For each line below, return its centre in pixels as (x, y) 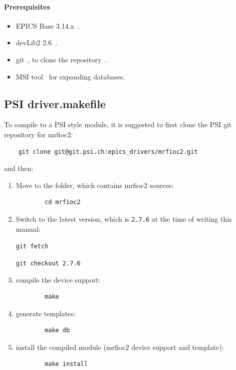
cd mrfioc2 (63, 202)
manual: (28, 228)
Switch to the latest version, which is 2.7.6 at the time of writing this (124, 218)
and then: (19, 168)
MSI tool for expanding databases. (70, 76)
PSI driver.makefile (55, 103)
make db (57, 331)
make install (66, 364)
